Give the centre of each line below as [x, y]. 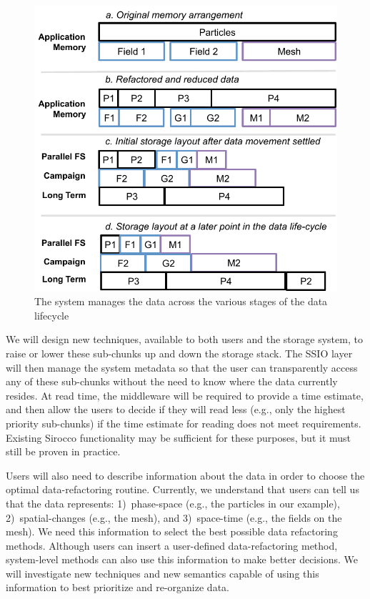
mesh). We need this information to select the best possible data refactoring [172, 531]
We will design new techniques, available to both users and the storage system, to [184, 339]
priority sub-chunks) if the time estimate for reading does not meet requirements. [184, 423]
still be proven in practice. [63, 451]
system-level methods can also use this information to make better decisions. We [182, 559]
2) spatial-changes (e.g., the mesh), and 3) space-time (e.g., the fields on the [174, 517]
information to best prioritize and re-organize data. [117, 587]
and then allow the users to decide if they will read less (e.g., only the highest [176, 409]
